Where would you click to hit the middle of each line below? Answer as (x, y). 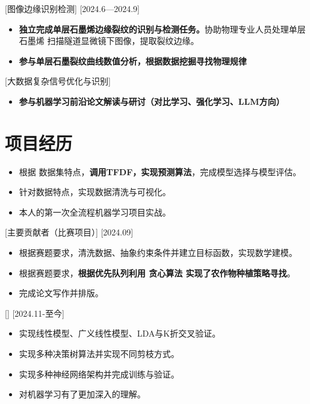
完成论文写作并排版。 (61, 293)
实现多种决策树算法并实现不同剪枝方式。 (99, 354)
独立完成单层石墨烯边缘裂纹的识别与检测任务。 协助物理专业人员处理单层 (162, 29)
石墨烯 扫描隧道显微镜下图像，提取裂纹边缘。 (109, 41)
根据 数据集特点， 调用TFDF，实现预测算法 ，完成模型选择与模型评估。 (160, 171)
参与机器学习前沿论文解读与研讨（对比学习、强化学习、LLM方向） (152, 101)
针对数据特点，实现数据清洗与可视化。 (95, 192)
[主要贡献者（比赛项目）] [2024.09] (69, 232)
